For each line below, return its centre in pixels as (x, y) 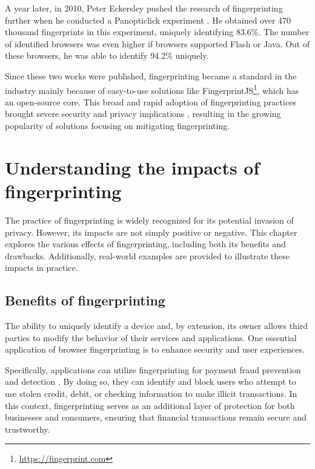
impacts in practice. (41, 268)
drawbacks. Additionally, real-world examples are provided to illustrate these (147, 255)
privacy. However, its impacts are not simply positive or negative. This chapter (151, 232)
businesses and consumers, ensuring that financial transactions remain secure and (156, 417)
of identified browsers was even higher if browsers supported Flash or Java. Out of (157, 43)
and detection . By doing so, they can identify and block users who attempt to (151, 381)
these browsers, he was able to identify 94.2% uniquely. (107, 55)
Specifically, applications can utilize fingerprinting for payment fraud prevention (153, 369)
